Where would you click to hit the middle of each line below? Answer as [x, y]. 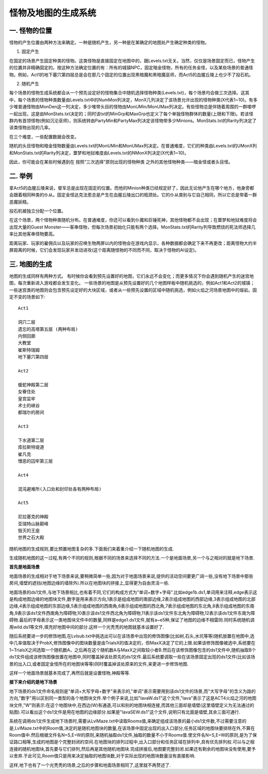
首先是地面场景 [24, 567]
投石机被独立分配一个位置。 [37, 211]
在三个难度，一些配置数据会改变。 [44, 137]
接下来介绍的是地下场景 [33, 682]
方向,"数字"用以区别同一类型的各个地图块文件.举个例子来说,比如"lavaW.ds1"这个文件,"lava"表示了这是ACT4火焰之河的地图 [133, 698]
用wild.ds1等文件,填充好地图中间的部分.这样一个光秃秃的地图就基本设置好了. [87, 627]
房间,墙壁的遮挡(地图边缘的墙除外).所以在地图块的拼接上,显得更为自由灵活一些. [89, 583]
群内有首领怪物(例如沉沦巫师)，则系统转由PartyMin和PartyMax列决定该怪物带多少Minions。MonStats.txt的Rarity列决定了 [133, 120]
